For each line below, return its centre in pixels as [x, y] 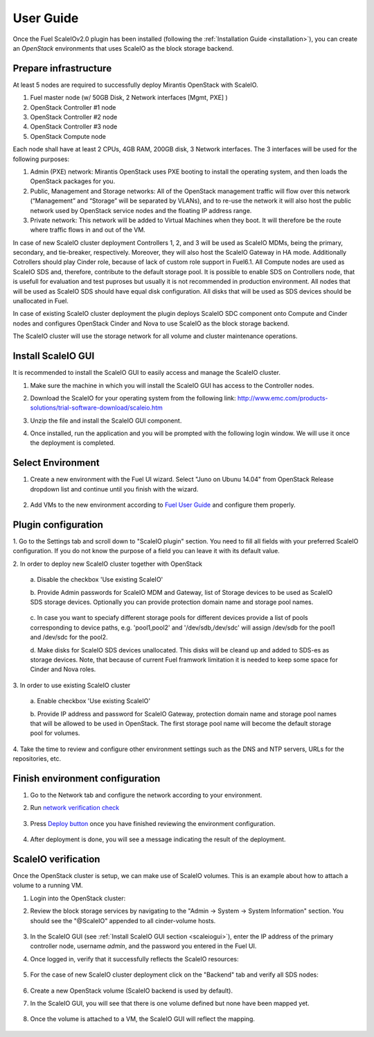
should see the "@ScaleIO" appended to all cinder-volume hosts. [123, 920]
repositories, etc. [37, 759]
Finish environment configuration [87, 778]
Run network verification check [75, 808]
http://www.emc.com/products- [283, 398]
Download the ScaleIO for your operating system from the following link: [133, 398]
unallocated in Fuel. [41, 301]
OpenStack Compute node [68, 136]
